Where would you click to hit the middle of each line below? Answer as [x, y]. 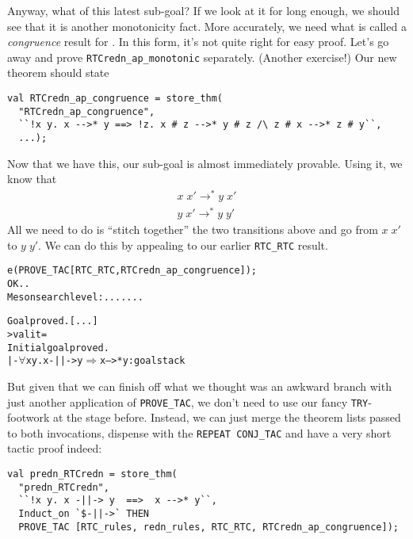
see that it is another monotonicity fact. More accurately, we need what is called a [207, 26]
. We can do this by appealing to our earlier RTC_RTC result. [183, 245]
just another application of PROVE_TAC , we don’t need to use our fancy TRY [188, 401]
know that [32, 179]
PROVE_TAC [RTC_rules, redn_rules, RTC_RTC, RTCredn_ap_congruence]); [208, 527]
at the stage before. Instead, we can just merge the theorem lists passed [227, 417]
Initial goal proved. [58, 348]
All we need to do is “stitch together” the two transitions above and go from [193, 229]
